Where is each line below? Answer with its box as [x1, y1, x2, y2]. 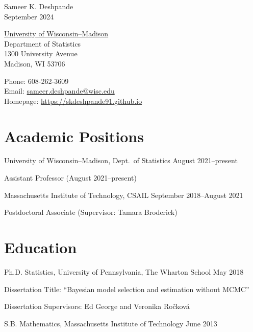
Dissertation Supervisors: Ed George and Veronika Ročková [4, 301, 190, 312]
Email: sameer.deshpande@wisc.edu [4, 85, 115, 96]
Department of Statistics [4, 38, 81, 49]
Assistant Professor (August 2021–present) [4, 172, 137, 183]
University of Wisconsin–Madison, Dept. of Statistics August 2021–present [4, 155, 238, 166]
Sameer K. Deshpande [4, 1, 73, 11]
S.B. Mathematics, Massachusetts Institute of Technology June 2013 [4, 318, 217, 328]
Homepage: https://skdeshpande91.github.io [4, 95, 142, 106]
